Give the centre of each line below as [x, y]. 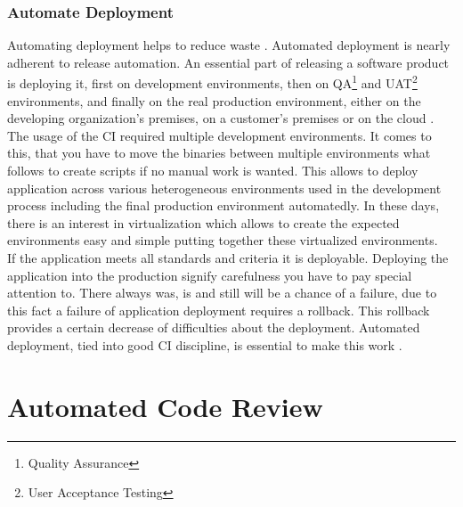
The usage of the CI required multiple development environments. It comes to [219, 135]
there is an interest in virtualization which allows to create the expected [203, 222]
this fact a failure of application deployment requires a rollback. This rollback [219, 310]
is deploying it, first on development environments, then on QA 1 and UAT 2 [212, 82]
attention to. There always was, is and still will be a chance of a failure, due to [222, 293]
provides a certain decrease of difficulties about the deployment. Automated [214, 327]
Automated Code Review [165, 406]
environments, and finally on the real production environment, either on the [214, 100]
